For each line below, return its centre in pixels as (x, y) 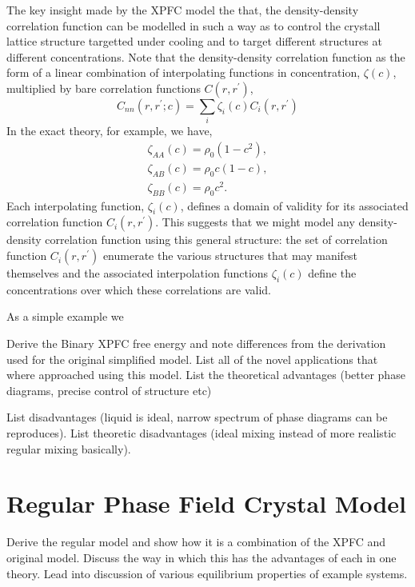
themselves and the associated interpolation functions (138, 273)
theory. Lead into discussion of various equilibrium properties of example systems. (207, 573)
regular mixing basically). (69, 448)
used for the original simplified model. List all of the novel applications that (192, 359)
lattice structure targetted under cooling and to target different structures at (194, 41)
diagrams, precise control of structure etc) (109, 390)
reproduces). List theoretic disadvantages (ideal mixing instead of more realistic (202, 433)
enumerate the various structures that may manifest (230, 256)
